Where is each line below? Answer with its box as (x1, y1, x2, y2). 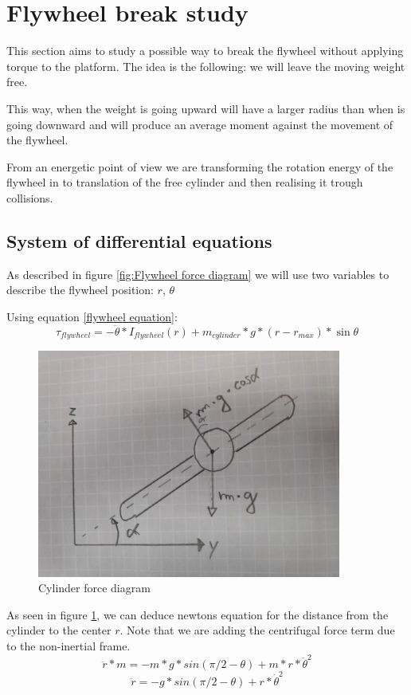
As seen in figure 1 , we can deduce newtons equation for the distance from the (6, 606, 389, 622)
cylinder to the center (6, 622, 112, 638)
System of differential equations (6, 228, 272, 253)
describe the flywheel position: (6, 281, 154, 298)
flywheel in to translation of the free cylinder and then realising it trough (6, 174, 363, 190)
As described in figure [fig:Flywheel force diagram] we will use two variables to (6, 265, 389, 282)
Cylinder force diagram (38, 579, 151, 596)
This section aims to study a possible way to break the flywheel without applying (6, 42, 404, 59)
